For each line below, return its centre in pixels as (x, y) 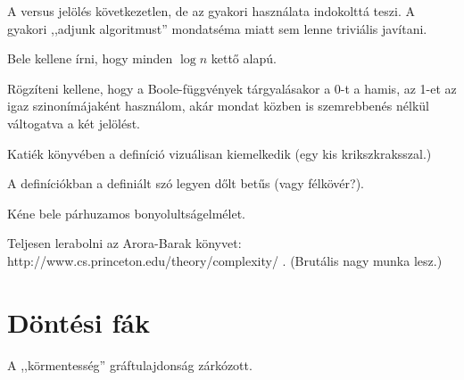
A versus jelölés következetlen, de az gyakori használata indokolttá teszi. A (211, 11)
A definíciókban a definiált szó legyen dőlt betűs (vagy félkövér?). (186, 183)
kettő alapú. (244, 58)
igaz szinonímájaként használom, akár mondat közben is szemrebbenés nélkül (218, 106)
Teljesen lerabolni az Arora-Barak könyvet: (124, 243)
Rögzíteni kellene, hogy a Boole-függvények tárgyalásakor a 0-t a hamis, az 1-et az (232, 88)
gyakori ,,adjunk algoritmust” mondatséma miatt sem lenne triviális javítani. (217, 28)
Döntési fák (79, 322)
